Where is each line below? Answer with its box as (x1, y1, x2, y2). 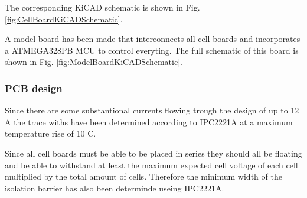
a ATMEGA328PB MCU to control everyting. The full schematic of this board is (5, 44, 299, 56)
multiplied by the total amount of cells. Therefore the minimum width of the (5, 170, 282, 183)
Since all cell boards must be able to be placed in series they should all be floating (5, 147, 302, 159)
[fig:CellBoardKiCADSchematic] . (5, 12, 123, 25)
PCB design (5, 80, 63, 95)
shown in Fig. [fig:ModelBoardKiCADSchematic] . (5, 56, 182, 68)
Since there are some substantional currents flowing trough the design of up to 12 (5, 104, 299, 116)
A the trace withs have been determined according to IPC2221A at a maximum (5, 115, 293, 128)
